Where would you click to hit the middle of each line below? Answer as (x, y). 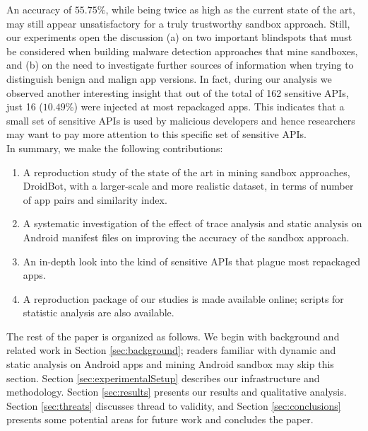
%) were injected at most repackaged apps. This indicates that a (205, 107)
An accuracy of (39, 9)
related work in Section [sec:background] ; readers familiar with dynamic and (171, 350)
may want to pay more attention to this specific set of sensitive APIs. (156, 134)
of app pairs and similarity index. (95, 199)
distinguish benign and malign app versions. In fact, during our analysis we (169, 78)
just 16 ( (25, 107)
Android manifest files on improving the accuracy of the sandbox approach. (186, 237)
